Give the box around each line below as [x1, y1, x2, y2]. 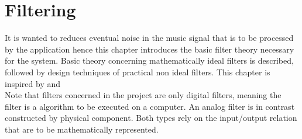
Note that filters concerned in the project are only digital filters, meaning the [5, 89, 282, 101]
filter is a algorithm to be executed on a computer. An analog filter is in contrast [5, 100, 295, 112]
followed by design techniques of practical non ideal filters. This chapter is [5, 65, 270, 78]
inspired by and [5, 77, 61, 89]
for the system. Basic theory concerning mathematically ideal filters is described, [5, 54, 294, 67]
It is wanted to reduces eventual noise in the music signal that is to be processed [5, 32, 294, 44]
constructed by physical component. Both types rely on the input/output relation [5, 112, 297, 124]
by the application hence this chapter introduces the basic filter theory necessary [5, 43, 294, 55]
